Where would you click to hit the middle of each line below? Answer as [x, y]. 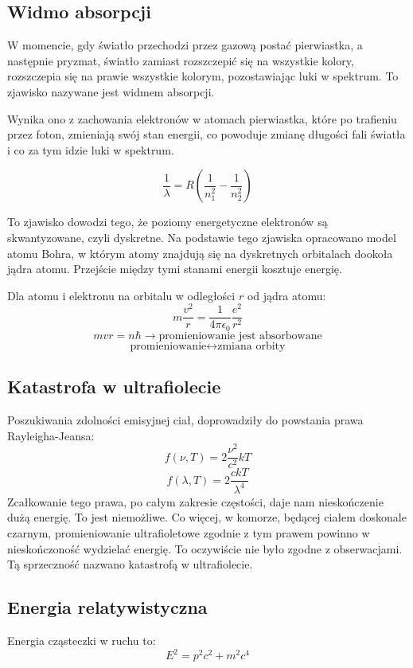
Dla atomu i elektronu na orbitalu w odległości [121, 295]
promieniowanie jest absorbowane [240, 336]
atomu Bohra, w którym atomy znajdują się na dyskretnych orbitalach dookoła [200, 253]
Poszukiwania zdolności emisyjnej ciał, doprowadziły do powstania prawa [185, 420]
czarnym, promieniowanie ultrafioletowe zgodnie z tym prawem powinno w [189, 533]
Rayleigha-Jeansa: [51, 435]
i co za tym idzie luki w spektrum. [91, 149]
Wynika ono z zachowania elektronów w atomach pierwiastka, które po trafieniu [202, 118]
